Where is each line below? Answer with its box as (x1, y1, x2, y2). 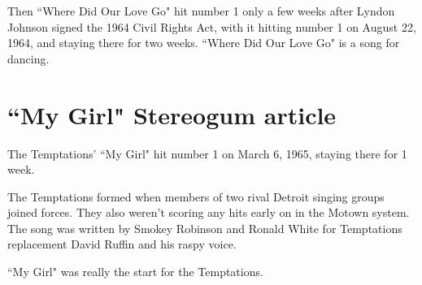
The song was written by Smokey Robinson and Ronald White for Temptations (7, 219, 402, 236)
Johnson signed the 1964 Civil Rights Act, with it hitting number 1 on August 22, (7, 18, 416, 35)
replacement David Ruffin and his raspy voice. (7, 235, 237, 253)
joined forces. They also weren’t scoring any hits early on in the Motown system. (7, 204, 410, 221)
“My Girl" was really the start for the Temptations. (7, 263, 263, 280)
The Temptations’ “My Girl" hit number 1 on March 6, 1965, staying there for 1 (7, 145, 407, 162)
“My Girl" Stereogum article (7, 97, 337, 131)
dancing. (7, 50, 50, 67)
